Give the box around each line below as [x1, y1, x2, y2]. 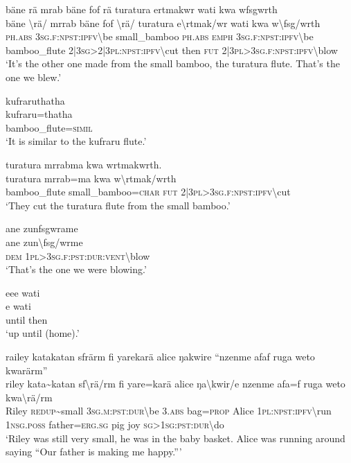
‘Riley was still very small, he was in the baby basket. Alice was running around [6, 430, 345, 445]
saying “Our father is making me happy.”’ [6, 444, 182, 459]
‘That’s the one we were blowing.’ [6, 262, 147, 277]
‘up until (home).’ [6, 326, 80, 340]
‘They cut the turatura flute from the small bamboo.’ [6, 198, 231, 212]
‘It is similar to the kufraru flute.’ [6, 134, 147, 148]
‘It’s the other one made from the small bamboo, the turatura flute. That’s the [6, 56, 340, 71]
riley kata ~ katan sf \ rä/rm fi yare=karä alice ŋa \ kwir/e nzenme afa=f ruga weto [6, 376, 345, 391]
